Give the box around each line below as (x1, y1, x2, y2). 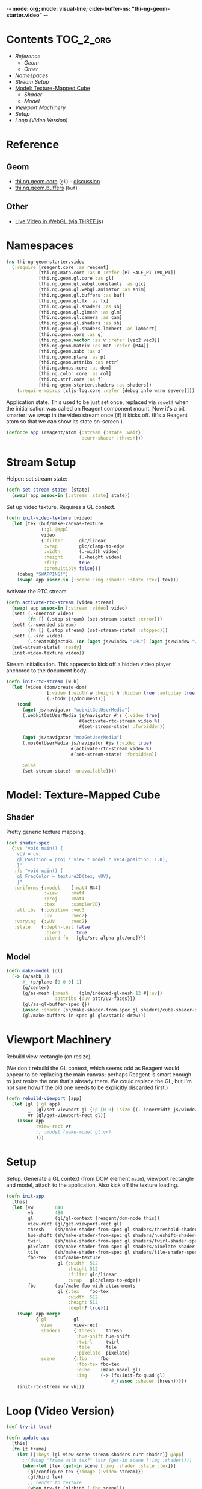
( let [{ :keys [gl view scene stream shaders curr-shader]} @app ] (17, 1452, 185, 1458)
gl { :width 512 (57, 1260, 98, 1266)
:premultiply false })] (44, 566, 101, 572)
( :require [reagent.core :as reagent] (11, 264, 109, 270)
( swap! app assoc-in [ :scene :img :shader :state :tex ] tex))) (17, 577, 179, 583)
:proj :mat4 (44, 896, 85, 902)
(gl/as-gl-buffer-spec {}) (22, 1001, 90, 1008)
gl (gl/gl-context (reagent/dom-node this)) (28, 1215, 161, 1222)
